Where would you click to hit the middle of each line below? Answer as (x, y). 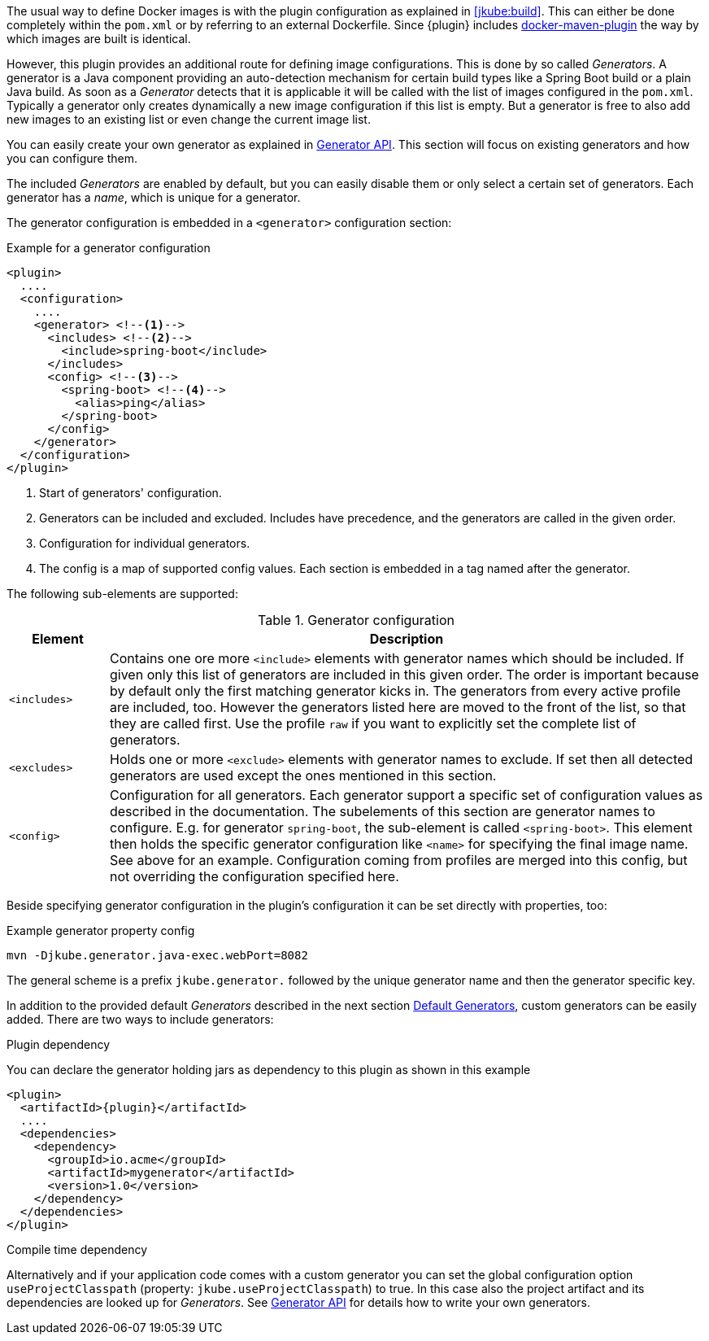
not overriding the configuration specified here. (254, 876)
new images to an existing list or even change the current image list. (189, 119)
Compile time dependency (77, 1249)
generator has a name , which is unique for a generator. (154, 197)
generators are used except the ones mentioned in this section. (303, 775)
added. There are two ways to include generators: (140, 1019)
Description (407, 639)
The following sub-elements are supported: (122, 594)
